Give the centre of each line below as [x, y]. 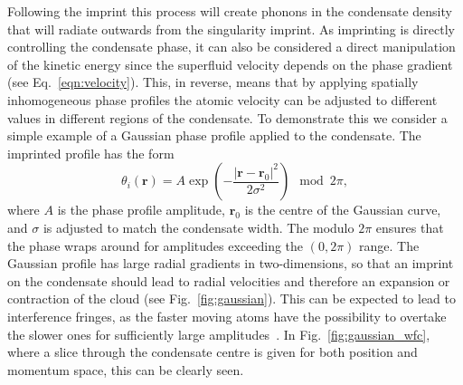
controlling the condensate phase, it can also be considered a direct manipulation [231, 47]
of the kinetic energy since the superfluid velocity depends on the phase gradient [230, 64]
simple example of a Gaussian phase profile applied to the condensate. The [214, 135]
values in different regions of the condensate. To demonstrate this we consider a [227, 117]
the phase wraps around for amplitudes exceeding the [156, 245]
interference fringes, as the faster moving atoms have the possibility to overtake [227, 316]
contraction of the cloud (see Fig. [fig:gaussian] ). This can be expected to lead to [231, 298]
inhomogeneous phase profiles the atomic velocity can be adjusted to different [222, 99]
